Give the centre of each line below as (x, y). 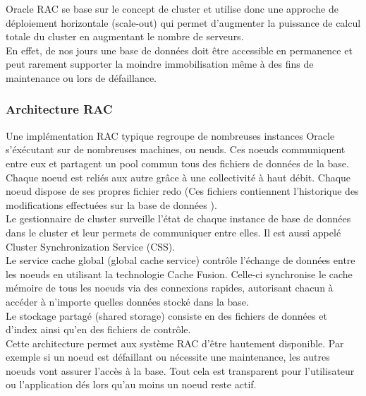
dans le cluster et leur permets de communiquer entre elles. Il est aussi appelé (173, 232)
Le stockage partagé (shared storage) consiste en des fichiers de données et (166, 315)
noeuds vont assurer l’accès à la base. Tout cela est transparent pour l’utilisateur (180, 370)
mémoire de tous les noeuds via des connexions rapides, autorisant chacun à (170, 288)
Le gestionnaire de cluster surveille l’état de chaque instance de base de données (178, 218)
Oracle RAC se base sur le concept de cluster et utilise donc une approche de (172, 8)
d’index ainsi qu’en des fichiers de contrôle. (98, 329)
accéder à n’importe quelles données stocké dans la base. (127, 301)
